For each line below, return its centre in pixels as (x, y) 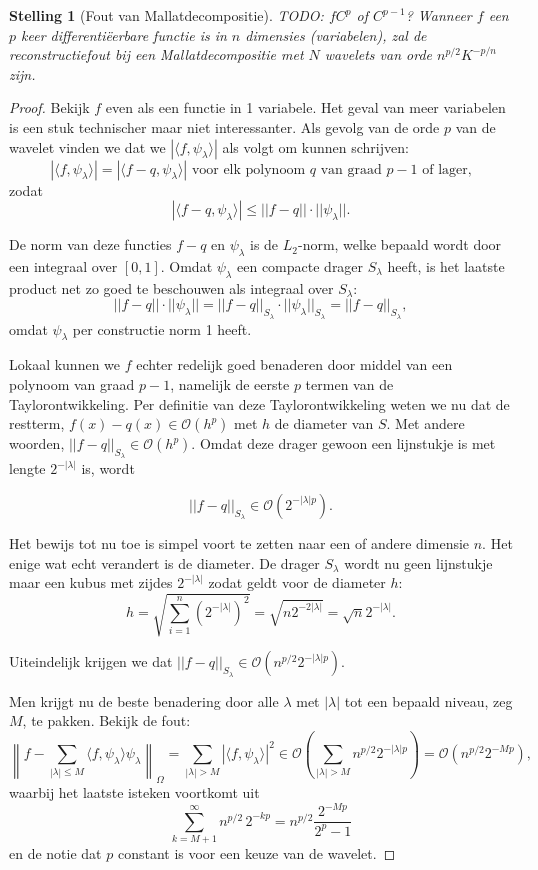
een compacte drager (300, 265)
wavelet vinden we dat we (87, 146)
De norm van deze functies (90, 244)
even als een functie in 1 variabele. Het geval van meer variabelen (305, 107)
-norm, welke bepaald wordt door (399, 244)
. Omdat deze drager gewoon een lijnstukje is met (343, 443)
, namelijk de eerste (230, 383)
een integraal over (63, 265)
